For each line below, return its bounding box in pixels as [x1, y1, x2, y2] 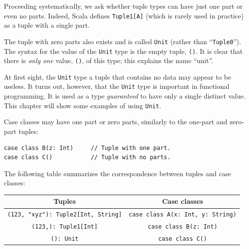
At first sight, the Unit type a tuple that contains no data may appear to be [4, 71, 232, 82]
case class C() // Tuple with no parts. [4, 154, 171, 161]
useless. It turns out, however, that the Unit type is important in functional [4, 81, 230, 91]
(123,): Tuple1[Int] [32, 223, 98, 231]
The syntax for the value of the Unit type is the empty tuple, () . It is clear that [4, 46, 243, 56]
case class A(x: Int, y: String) [129, 211, 237, 218]
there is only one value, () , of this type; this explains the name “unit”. [4, 55, 213, 66]
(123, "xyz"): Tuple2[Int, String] [7, 211, 122, 218]
